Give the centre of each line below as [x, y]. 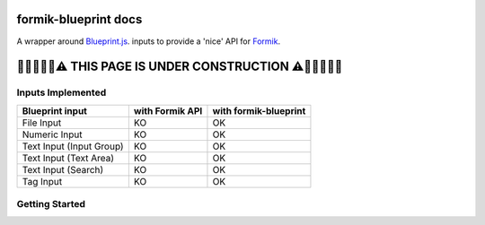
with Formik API [168, 110]
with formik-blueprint [259, 110]
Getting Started [51, 204]
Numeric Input [52, 134]
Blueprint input [54, 110]
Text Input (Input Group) [73, 146]
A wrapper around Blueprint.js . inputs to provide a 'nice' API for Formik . [149, 41]
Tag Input [42, 181]
